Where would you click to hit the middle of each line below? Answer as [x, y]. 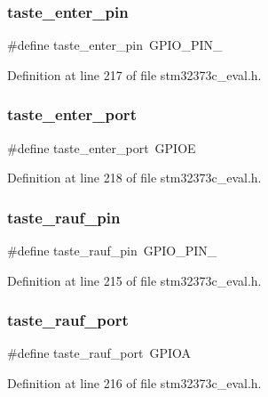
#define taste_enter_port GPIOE [102, 147]
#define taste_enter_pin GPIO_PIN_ [115, 45]
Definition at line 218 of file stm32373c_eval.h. [134, 178]
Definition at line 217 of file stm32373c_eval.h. [134, 74]
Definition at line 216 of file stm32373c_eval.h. [134, 383]
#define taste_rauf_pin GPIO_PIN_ [112, 251]
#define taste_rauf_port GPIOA [99, 353]
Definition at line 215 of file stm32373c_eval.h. [134, 280]
